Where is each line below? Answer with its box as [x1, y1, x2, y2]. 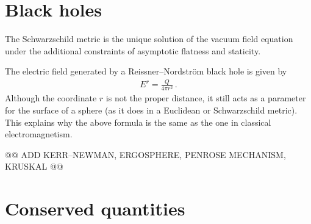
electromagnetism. [5, 128, 73, 140]
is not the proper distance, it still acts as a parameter [105, 92, 306, 104]
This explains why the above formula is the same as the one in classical [5, 115, 271, 128]
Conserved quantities [5, 196, 185, 221]
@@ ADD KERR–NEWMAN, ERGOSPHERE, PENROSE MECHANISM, [5, 148, 286, 161]
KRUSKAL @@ [5, 160, 63, 173]
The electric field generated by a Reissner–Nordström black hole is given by [5, 65, 287, 78]
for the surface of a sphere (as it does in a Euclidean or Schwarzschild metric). [5, 103, 298, 116]
